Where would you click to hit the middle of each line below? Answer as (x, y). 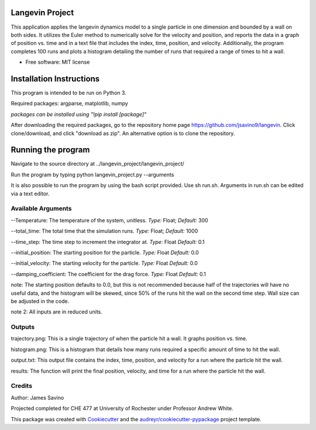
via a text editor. (30, 194)
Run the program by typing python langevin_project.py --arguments (92, 174)
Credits (21, 386)
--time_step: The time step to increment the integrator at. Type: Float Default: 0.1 (108, 242)
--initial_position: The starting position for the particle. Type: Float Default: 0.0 (105, 252)
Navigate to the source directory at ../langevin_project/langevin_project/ (97, 164)
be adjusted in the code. (40, 301)
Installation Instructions (55, 79)
